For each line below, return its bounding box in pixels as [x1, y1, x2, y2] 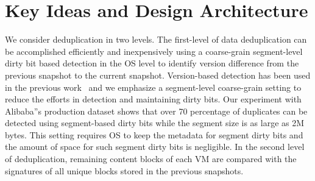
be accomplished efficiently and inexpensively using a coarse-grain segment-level [5, 44, 303, 57]
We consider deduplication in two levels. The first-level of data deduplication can [5, 33, 307, 46]
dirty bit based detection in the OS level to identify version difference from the [5, 57, 299, 69]
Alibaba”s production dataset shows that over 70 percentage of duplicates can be [5, 104, 308, 117]
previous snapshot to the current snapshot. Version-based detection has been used [5, 68, 311, 81]
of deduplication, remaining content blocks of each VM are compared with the [5, 152, 297, 165]
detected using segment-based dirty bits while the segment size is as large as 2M [5, 116, 305, 129]
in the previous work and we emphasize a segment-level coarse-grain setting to [5, 80, 302, 93]
